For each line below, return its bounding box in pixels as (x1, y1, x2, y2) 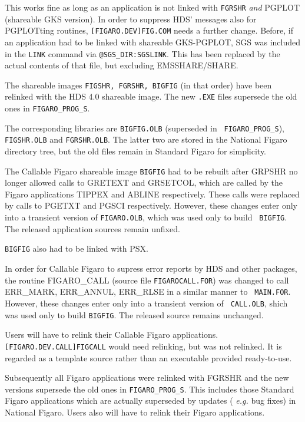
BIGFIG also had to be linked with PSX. (5, 242, 148, 255)
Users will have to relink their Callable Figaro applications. (5, 328, 218, 341)
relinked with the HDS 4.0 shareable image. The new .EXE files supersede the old (5, 90, 297, 103)
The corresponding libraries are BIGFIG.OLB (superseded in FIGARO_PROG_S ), (5, 121, 284, 134)
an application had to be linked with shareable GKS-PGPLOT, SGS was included (5, 35, 301, 48)
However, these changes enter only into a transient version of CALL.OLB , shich (5, 296, 288, 309)
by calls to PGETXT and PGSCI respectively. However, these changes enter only (5, 199, 297, 212)
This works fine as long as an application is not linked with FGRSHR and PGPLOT (5, 1, 300, 13)
